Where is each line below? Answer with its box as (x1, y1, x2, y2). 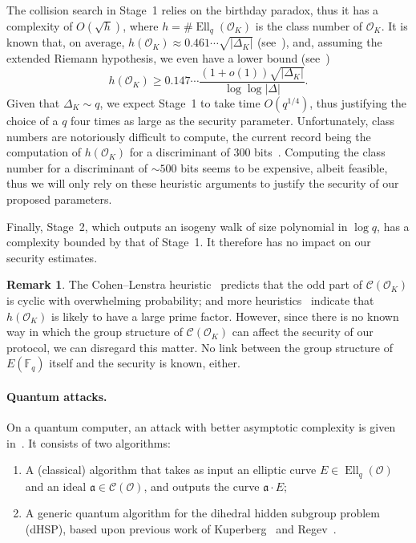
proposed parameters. (6, 190, 112, 207)
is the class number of (255, 17, 363, 34)
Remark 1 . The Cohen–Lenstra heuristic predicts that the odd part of (6, 276, 362, 293)
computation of (6, 144, 81, 160)
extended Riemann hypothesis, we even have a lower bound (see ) (6, 49, 330, 66)
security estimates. (6, 249, 98, 265)
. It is (381, 17, 408, 34)
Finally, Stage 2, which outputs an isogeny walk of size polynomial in (6, 217, 348, 234)
